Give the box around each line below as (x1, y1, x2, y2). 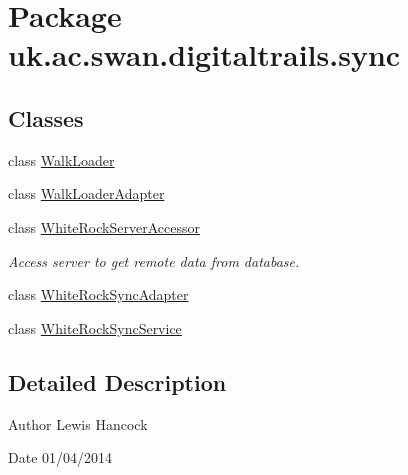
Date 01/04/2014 (8, 447, 113, 468)
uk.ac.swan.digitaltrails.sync (8, 34, 401, 75)
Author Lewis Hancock (8, 413, 148, 434)
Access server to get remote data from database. (8, 250, 300, 271)
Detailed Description (8, 366, 227, 397)
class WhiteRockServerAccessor (8, 216, 200, 237)
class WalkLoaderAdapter (8, 183, 165, 204)
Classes (8, 102, 84, 133)
